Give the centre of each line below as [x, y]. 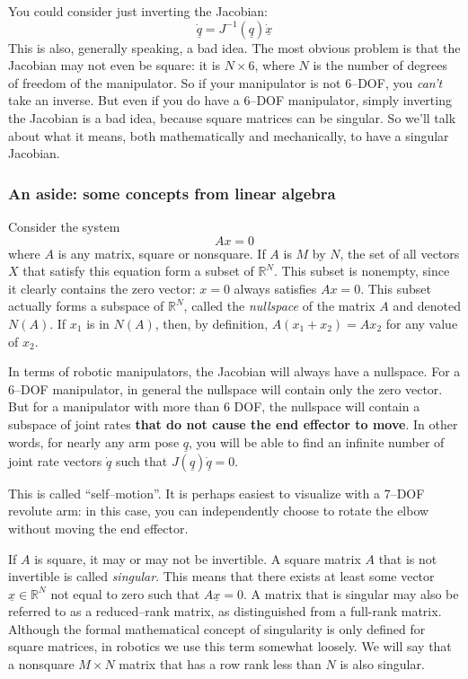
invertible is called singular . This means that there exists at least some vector [221, 576]
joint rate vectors [55, 460]
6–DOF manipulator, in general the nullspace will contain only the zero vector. [225, 388]
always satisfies [275, 288]
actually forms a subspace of [86, 306]
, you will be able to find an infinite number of [317, 441]
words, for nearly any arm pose [94, 441]
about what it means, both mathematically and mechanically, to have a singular [229, 135]
